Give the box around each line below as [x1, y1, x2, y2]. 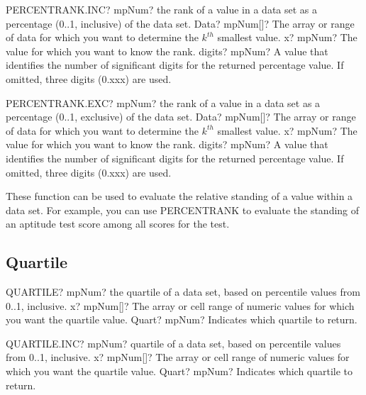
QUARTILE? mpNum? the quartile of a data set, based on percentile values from [6, 284, 360, 299]
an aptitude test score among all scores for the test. [6, 216, 230, 231]
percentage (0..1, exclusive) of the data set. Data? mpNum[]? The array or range [6, 109, 356, 124]
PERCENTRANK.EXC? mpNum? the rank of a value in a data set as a [6, 95, 321, 110]
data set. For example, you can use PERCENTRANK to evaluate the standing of [6, 202, 360, 217]
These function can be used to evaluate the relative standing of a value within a [6, 189, 353, 204]
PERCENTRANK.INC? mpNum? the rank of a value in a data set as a [6, 2, 318, 16]
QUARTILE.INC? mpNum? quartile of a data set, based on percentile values [6, 335, 341, 350]
